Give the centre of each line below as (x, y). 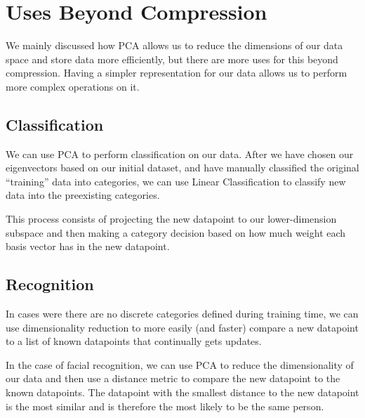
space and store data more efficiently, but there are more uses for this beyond (172, 59)
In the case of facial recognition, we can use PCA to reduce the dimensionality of (180, 364)
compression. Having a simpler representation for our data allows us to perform (177, 73)
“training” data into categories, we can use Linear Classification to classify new (176, 181)
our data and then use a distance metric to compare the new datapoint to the (173, 378)
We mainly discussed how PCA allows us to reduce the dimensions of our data (174, 45)
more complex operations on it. (73, 86)
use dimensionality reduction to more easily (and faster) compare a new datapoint (182, 327)
